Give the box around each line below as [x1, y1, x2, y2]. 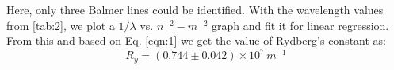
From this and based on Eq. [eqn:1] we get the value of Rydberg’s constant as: [6, 32, 386, 49]
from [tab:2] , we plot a [6, 17, 115, 33]
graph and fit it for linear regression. [212, 17, 389, 33]
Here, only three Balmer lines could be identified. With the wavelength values [6, 2, 384, 17]
